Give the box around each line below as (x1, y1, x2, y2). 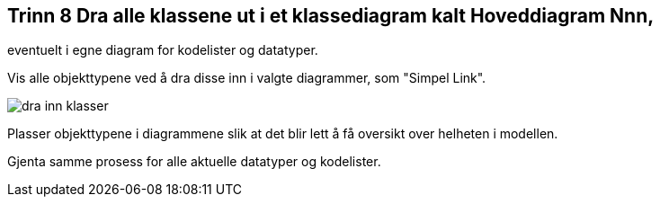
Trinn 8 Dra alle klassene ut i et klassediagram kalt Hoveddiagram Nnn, (7, 4, 655, 27)
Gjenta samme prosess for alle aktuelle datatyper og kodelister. (7, 154, 381, 170)
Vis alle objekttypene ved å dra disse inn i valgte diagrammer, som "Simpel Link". (7, 70, 486, 86)
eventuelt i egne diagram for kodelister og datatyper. (7, 42, 318, 58)
